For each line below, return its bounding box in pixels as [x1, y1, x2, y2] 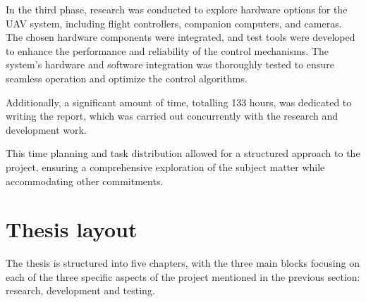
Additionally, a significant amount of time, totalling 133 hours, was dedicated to [6, 94, 352, 109]
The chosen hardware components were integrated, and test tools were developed [6, 30, 355, 44]
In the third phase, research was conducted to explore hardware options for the [6, 2, 348, 16]
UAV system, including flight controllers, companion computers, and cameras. [6, 15, 342, 30]
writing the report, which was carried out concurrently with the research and [6, 108, 338, 123]
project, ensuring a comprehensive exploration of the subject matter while [6, 159, 325, 174]
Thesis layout [6, 215, 138, 244]
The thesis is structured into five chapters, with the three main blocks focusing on [6, 256, 360, 270]
